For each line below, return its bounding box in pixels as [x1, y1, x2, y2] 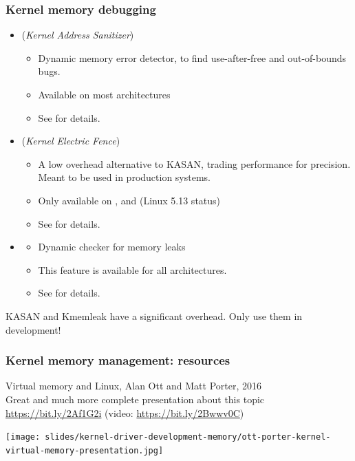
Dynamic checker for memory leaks [38, 239, 186, 254]
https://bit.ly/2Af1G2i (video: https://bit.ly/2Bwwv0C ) [6, 405, 244, 420]
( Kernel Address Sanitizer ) [21, 28, 134, 42]
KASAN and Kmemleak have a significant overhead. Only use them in [6, 308, 303, 323]
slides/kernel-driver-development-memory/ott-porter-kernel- [45, 432, 331, 442]
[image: [6, 432, 41, 442]
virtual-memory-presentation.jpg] [6, 445, 164, 455]
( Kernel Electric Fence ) [21, 133, 120, 148]
